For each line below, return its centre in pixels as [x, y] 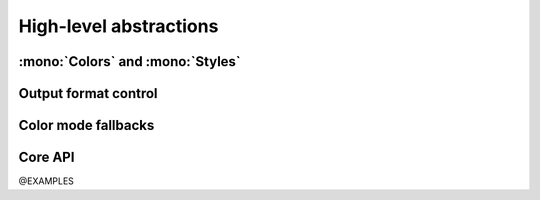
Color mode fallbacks [86, 125]
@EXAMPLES [46, 181]
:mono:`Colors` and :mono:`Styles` [130, 61]
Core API [46, 157]
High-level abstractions [118, 26]
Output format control [88, 93]
